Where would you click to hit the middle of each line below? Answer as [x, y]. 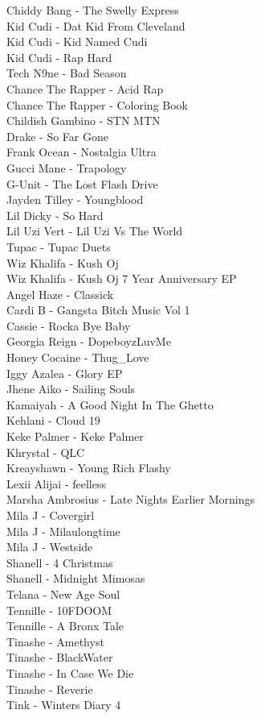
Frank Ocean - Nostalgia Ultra [82, 152]
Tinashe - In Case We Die [70, 672]
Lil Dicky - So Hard [55, 215]
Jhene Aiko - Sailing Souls [71, 389]
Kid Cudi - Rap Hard [59, 57]
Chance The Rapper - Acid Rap [85, 88]
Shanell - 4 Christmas [60, 562]
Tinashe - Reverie [50, 689]
